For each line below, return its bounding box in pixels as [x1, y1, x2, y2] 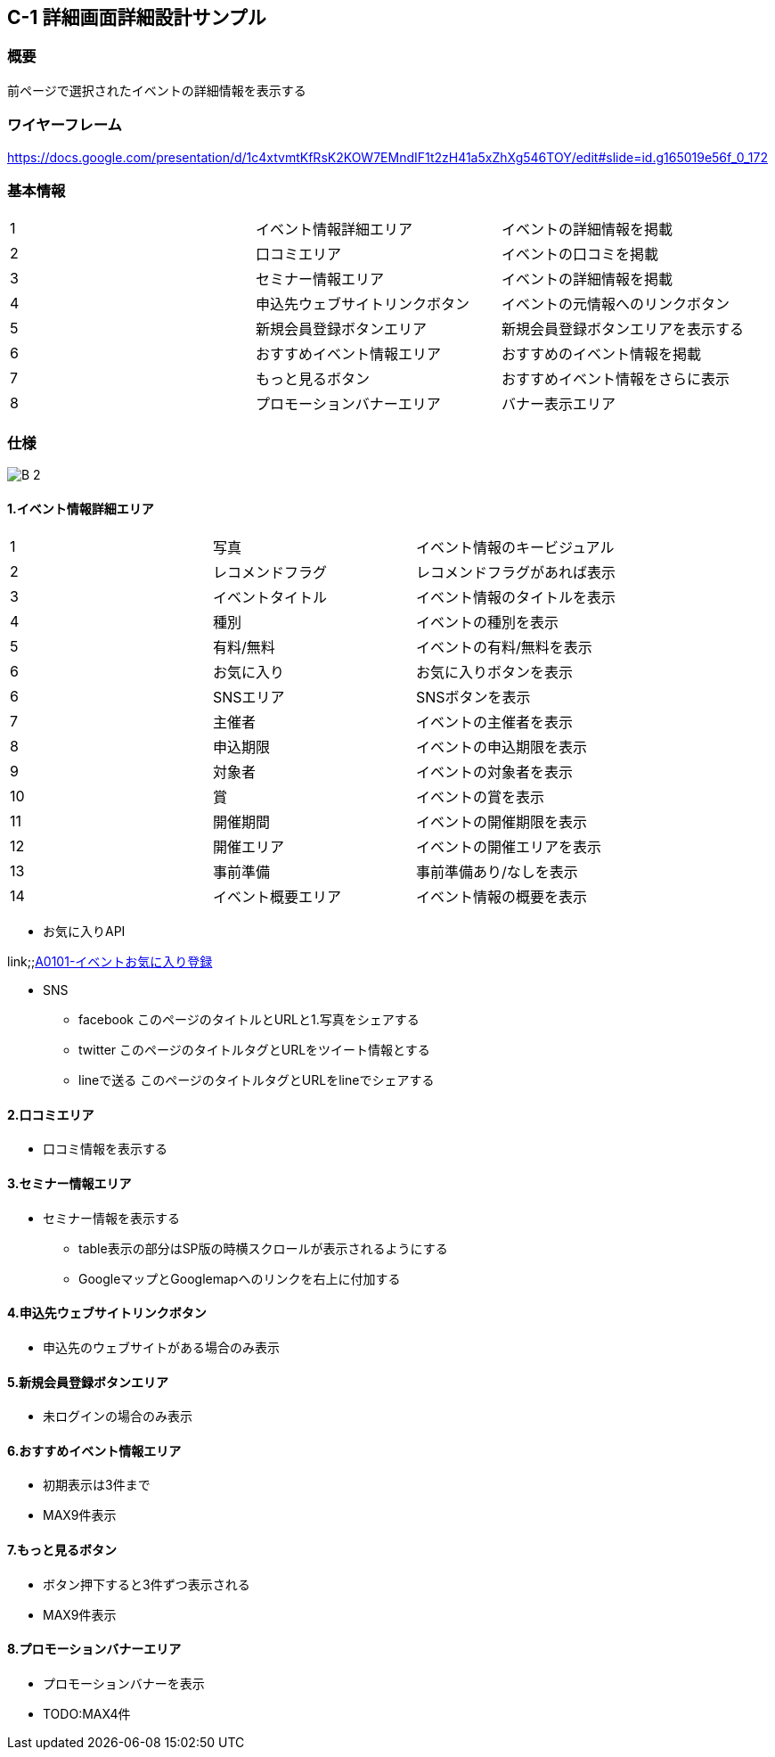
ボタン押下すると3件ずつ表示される [43, 1576, 250, 1592]
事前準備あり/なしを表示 [416, 863, 578, 882]
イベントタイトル [213, 588, 328, 607]
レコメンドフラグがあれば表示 [416, 563, 616, 582]
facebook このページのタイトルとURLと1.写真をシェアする [78, 1012, 420, 1028]
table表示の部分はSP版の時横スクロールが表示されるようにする [78, 1240, 448, 1256]
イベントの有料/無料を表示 [416, 638, 592, 657]
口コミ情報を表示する [43, 1141, 167, 1157]
